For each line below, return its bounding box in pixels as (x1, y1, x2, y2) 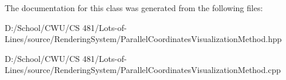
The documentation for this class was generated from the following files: (5, 2, 263, 13)
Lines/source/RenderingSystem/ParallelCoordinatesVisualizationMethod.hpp (5, 33, 282, 45)
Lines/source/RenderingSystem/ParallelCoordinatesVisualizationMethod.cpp (5, 64, 281, 76)
